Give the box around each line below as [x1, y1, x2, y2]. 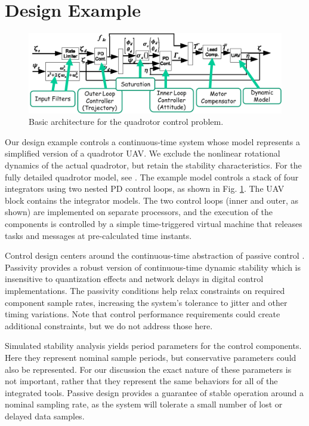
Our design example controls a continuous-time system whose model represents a [5, 135, 300, 148]
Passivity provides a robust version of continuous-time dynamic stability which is [5, 260, 301, 273]
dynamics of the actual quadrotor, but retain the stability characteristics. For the [5, 159, 302, 171]
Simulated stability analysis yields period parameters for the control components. [5, 339, 302, 352]
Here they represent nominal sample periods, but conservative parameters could [5, 351, 296, 363]
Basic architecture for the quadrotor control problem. [29, 115, 224, 128]
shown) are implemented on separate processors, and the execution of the [5, 206, 273, 218]
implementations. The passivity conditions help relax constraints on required [5, 284, 285, 296]
